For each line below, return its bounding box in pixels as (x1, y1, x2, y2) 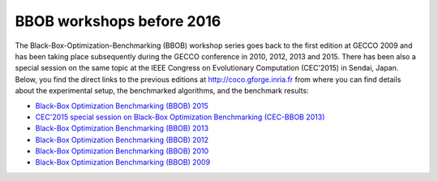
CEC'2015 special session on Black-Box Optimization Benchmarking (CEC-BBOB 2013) (35, 112, 325, 122)
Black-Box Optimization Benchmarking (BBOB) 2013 (35, 123, 209, 133)
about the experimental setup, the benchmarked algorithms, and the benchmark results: (15, 86, 309, 96)
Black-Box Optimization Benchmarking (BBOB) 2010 (35, 146, 209, 156)
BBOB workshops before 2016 (15, 12, 221, 30)
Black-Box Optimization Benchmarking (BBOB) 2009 (35, 157, 211, 167)
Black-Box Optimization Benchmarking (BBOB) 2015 (35, 101, 208, 110)
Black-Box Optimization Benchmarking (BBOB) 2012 (35, 135, 209, 144)
